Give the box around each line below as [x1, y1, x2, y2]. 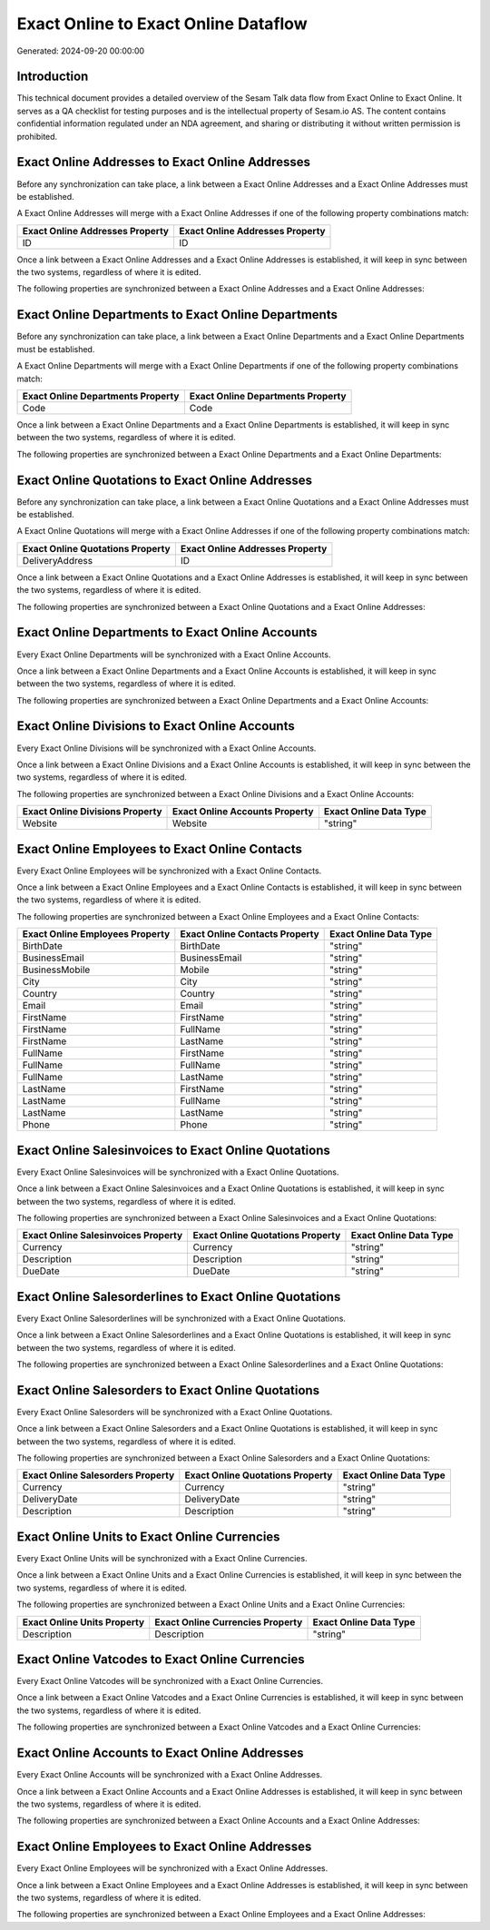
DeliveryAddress [22, 554, 93, 566]
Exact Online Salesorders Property [22, 1469, 175, 1482]
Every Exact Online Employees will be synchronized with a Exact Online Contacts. [16, 865, 322, 876]
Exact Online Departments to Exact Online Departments [16, 307, 338, 322]
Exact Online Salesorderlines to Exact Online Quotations [16, 1289, 341, 1305]
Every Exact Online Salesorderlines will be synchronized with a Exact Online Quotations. [16, 1313, 347, 1324]
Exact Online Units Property [22, 1616, 145, 1629]
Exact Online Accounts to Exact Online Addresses [16, 1746, 304, 1761]
